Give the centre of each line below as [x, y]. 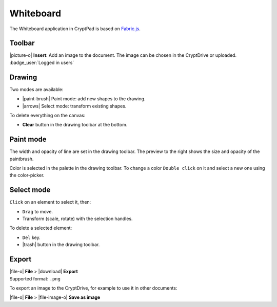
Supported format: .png [35, 278]
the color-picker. [27, 175]
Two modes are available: [36, 89]
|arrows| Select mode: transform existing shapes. [74, 106]
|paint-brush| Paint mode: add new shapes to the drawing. [84, 99]
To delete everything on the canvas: [47, 115]
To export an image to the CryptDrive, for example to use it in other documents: [93, 288]
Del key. [31, 237]
